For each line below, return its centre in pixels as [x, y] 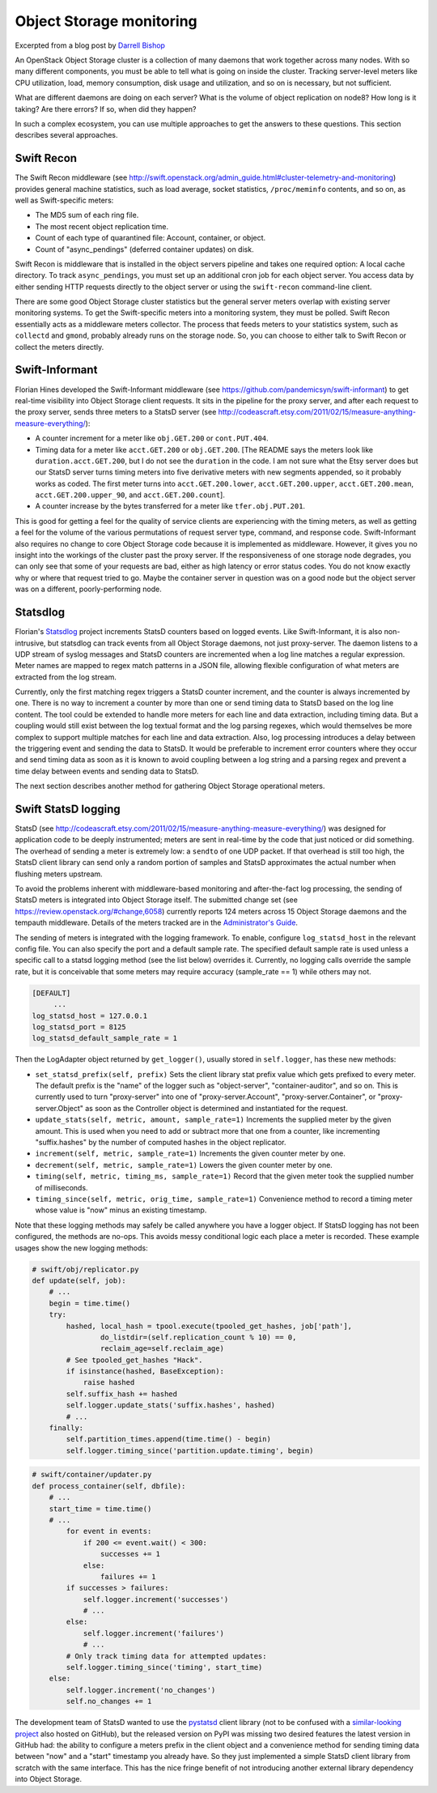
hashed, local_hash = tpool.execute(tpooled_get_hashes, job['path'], [209, 1326]
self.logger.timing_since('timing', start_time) [164, 1667]
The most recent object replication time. [102, 226]
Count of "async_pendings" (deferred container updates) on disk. [144, 249]
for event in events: [109, 1531]
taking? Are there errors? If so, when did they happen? [106, 109]
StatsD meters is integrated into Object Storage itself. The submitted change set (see [157, 900]
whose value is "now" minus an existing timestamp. [121, 1210]
